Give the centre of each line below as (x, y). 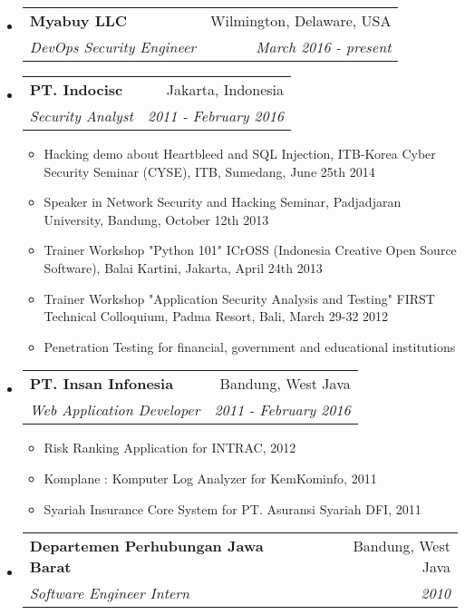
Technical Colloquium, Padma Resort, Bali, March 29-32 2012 (216, 316)
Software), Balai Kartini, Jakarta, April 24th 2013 (183, 267)
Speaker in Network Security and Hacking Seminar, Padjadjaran (223, 202)
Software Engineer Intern (110, 593)
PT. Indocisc (76, 89)
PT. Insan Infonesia (102, 384)
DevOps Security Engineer (113, 47)
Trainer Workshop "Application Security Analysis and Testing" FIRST (239, 298)
